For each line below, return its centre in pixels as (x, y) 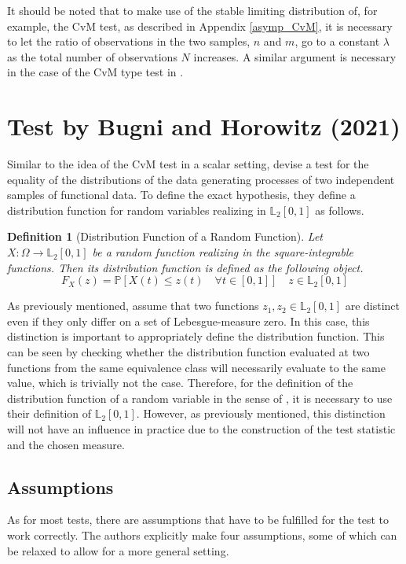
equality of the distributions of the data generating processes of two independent (201, 179)
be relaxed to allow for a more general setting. (118, 550)
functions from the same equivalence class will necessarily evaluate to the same (196, 367)
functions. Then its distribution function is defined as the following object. (185, 267)
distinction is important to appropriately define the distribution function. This (196, 336)
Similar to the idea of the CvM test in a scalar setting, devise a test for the (188, 164)
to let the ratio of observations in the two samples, (129, 41)
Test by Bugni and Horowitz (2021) (204, 126)
